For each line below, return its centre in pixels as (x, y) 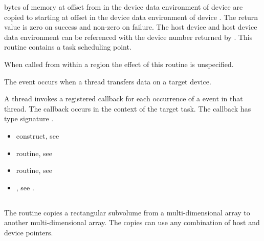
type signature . (29, 118)
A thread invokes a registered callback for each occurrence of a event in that (124, 98)
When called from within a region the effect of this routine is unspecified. (119, 64)
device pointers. (29, 232)
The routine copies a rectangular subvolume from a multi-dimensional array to (127, 212)
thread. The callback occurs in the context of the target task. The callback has (128, 108)
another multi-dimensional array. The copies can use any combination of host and (132, 222)
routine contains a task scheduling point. (68, 47)
